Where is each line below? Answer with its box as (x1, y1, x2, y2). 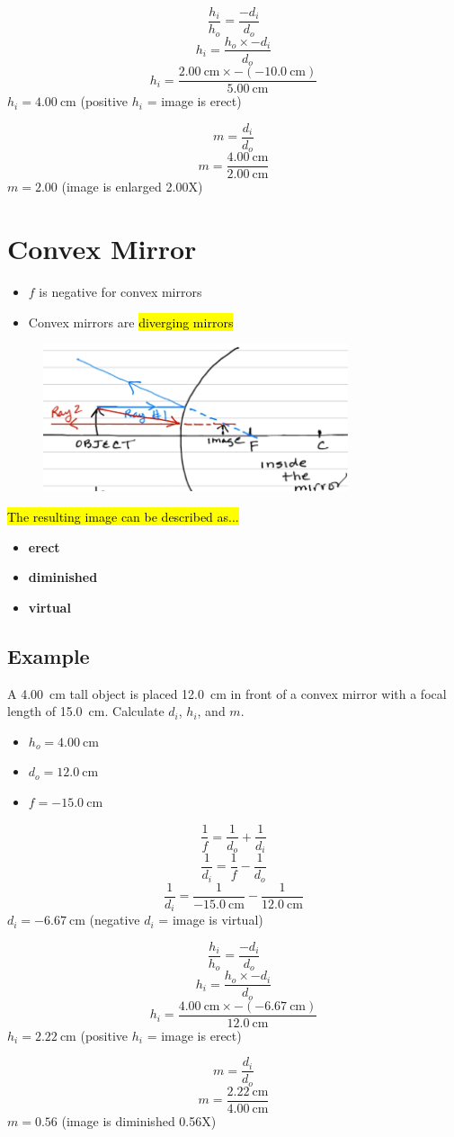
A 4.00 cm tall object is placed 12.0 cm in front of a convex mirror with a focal (7, 684, 447, 703)
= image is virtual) (158, 910, 263, 929)
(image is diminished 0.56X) (61, 1111, 217, 1130)
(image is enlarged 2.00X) (61, 177, 203, 196)
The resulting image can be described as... (7, 506, 239, 525)
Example (7, 641, 90, 669)
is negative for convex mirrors (39, 282, 202, 300)
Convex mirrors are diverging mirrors (28, 312, 234, 331)
